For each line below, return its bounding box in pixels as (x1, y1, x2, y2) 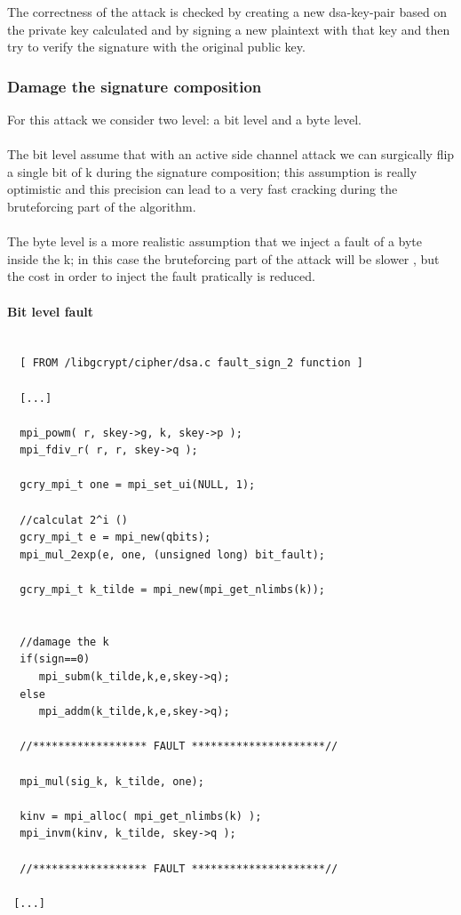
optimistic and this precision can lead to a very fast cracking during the (7, 180, 398, 198)
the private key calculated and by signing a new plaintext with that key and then (7, 20, 450, 38)
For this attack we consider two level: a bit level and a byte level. (7, 110, 362, 128)
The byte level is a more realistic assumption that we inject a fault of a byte (7, 232, 422, 251)
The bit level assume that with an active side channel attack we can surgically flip (7, 145, 455, 164)
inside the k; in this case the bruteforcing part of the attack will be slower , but (7, 249, 440, 268)
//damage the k (20, 635, 109, 648)
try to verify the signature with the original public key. (7, 37, 306, 56)
